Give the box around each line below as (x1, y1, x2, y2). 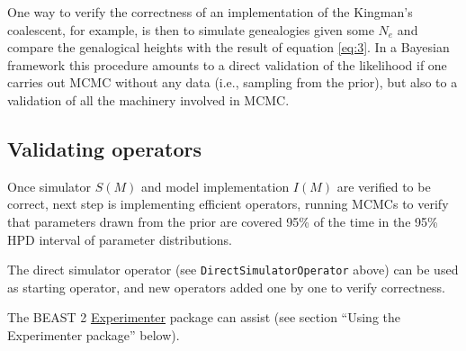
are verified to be (336, 176, 431, 195)
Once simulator (7, 176, 92, 195)
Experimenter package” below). (7, 325, 180, 344)
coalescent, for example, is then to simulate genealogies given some (7, 20, 374, 39)
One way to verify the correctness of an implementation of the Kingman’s (7, 3, 413, 21)
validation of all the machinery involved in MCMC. (7, 90, 290, 109)
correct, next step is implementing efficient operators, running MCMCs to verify (7, 194, 449, 213)
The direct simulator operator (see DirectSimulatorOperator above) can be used (7, 260, 459, 279)
